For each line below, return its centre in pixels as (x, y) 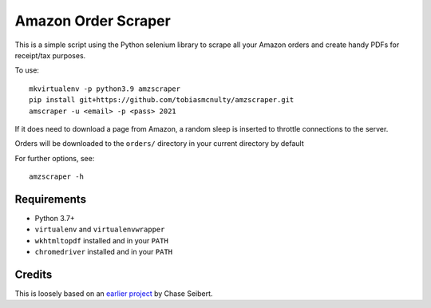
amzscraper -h (56, 177)
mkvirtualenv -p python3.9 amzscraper (105, 89)
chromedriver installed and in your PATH (104, 252)
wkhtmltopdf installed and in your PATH (102, 240)
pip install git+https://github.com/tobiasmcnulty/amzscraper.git (162, 100)
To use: (27, 70)
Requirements (51, 199)
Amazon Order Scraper (93, 21)
